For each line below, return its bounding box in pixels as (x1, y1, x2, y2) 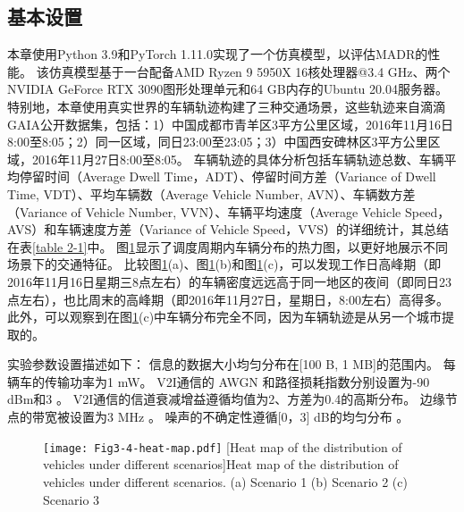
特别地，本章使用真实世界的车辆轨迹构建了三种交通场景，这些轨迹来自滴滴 (7, 97, 445, 115)
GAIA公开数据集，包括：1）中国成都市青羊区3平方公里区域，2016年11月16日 (7, 114, 454, 133)
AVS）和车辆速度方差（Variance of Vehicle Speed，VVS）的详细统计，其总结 (7, 220, 449, 239)
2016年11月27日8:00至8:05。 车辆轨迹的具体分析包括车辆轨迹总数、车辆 (31, 149, 444, 168)
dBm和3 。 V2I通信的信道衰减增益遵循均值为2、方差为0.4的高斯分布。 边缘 (7, 390, 445, 408)
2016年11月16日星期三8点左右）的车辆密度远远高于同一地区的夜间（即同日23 (7, 272, 451, 290)
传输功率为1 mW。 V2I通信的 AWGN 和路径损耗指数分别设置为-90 (44, 372, 430, 390)
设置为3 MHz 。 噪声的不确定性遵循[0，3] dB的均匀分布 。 (69, 407, 409, 426)
